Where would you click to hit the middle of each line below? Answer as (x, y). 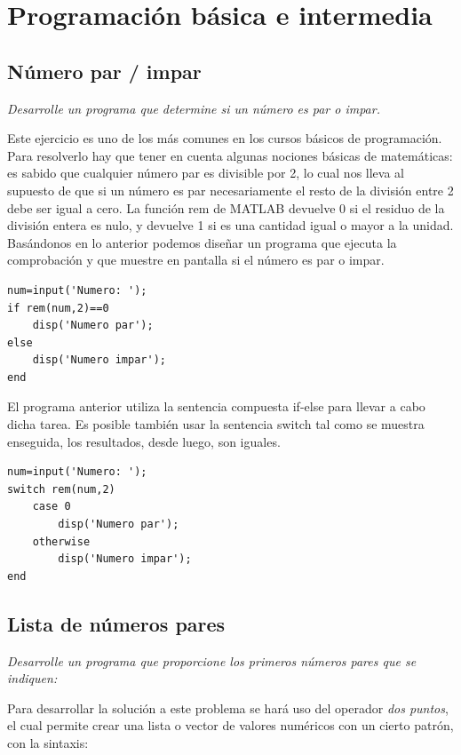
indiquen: (32, 678)
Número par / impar (104, 71)
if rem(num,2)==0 (58, 308)
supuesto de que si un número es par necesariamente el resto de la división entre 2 (230, 190)
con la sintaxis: (48, 743)
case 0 (52, 507)
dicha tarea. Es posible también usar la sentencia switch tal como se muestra (216, 424)
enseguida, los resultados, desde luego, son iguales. (144, 441)
